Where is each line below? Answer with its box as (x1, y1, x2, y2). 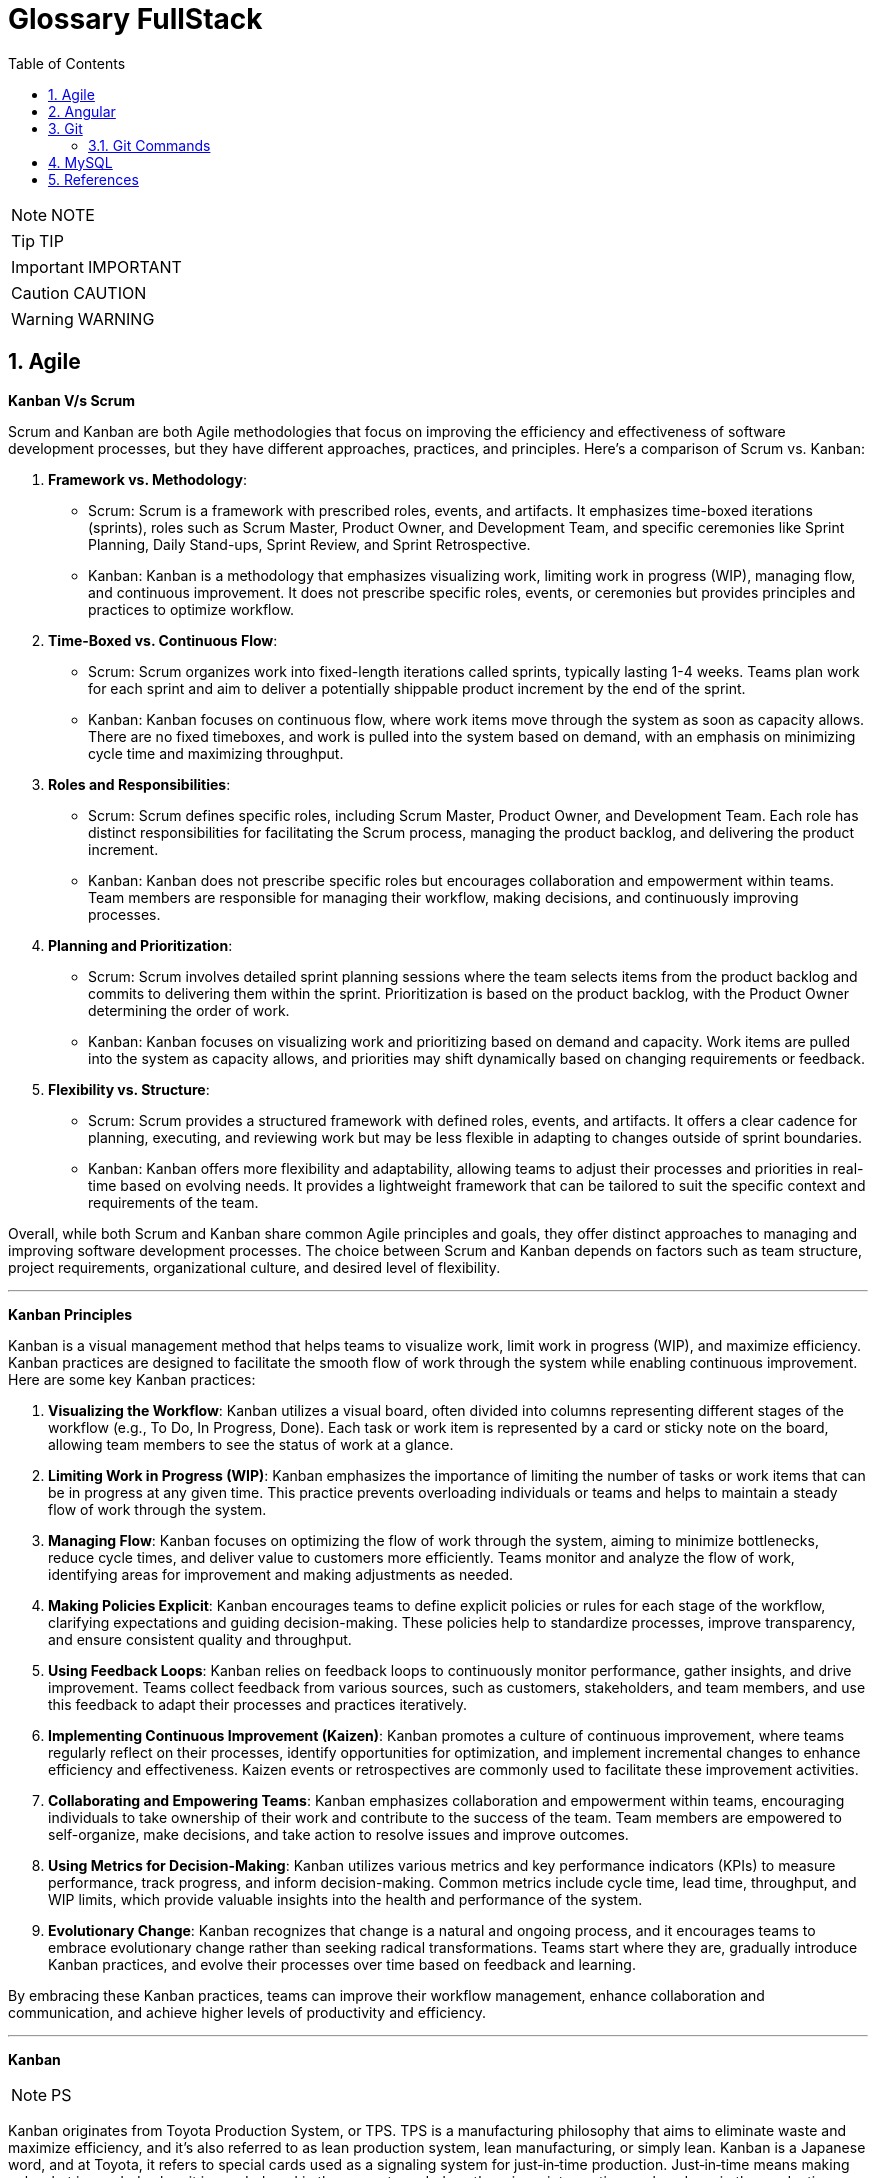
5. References (48, 170, 139, 188)
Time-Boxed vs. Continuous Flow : (48, 631, 278, 649)
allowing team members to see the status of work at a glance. (48, 1435, 454, 1453)
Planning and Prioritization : (48, 936, 233, 954)
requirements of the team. (88, 1193, 259, 1211)
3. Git (48, 119, 83, 137)
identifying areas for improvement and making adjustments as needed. (48, 1565, 514, 1583)
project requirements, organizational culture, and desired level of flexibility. (8, 1258, 501, 1276)
